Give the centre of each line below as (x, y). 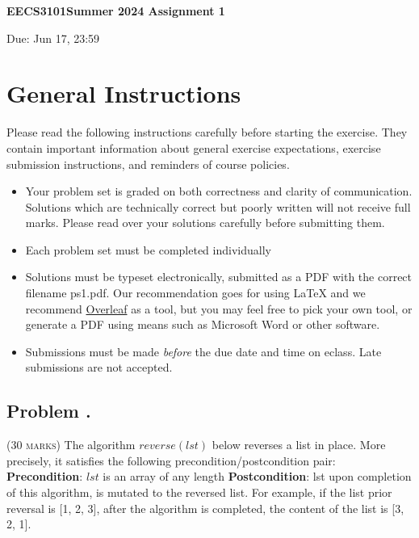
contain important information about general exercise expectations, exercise (194, 147)
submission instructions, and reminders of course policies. (148, 164)
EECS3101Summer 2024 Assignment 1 (116, 11)
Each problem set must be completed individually (148, 249)
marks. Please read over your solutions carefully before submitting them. (205, 223)
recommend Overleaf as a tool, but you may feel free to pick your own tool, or (219, 308)
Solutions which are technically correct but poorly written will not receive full (218, 206)
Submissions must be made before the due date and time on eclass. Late (203, 351)
